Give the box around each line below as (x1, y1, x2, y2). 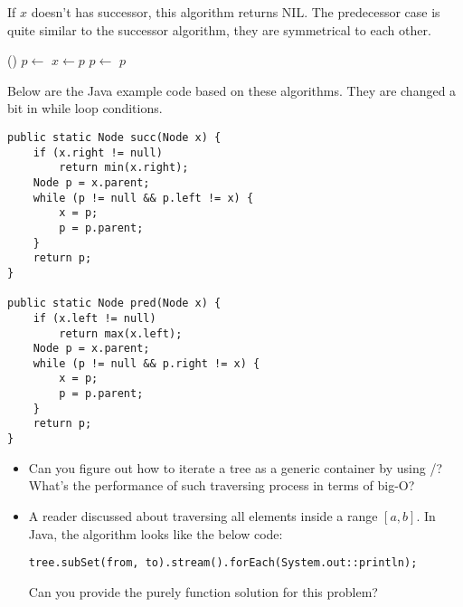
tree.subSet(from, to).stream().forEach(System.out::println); (28, 556, 418, 570)
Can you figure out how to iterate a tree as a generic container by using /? (28, 458, 443, 477)
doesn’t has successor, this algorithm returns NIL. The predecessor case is (31, 3, 440, 21)
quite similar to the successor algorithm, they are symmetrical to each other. (7, 20, 431, 39)
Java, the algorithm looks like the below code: (28, 524, 283, 543)
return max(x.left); (59, 327, 183, 340)
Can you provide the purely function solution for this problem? (28, 582, 378, 601)
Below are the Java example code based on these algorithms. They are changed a (7, 81, 457, 100)
